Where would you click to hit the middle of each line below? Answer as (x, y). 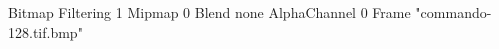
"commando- (453, 12)
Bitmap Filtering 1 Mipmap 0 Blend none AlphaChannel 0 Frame (209, 12)
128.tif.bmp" (45, 31)
